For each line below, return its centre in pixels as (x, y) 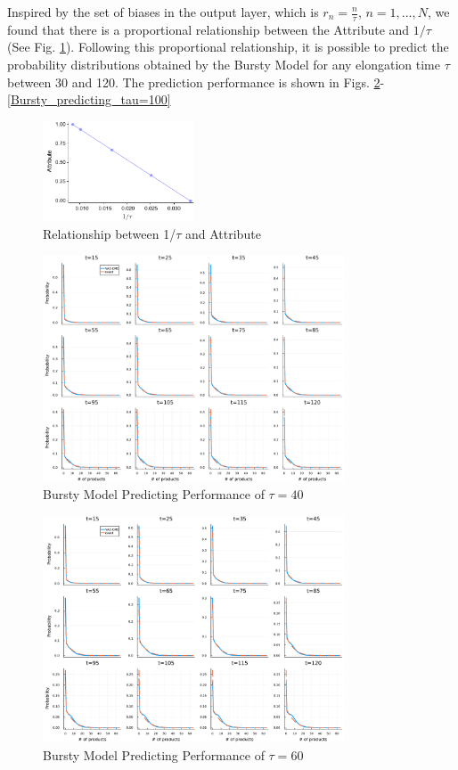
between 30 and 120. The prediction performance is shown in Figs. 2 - (196, 82)
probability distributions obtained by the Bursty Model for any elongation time (224, 65)
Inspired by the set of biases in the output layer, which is (163, 12)
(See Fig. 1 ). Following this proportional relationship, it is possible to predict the (228, 47)
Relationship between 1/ (110, 233)
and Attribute (223, 233)
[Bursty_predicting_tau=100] (89, 99)
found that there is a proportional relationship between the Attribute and (209, 29)
